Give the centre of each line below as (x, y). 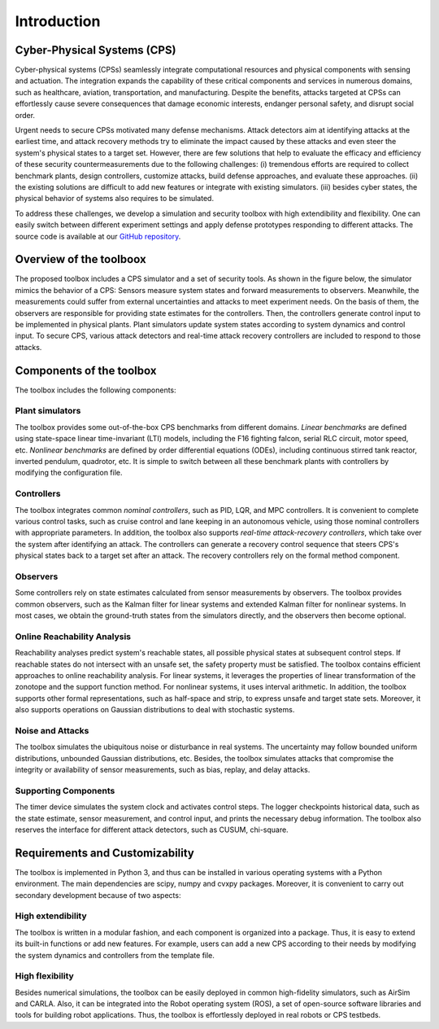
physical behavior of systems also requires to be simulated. (115, 199)
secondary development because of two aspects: (98, 895)
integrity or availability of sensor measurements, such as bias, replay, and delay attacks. (163, 770)
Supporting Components (65, 790)
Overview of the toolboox (80, 259)
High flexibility (45, 976)
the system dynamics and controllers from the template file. (115, 955)
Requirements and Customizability (105, 853)
